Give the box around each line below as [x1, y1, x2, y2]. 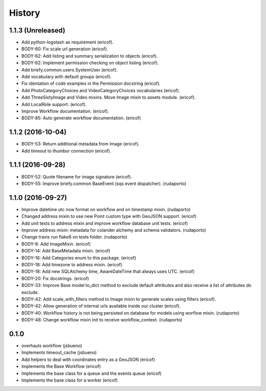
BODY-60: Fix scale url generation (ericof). [21, 46, 108, 52]
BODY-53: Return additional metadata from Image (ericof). [21, 141, 140, 147]
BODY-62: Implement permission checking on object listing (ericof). [21, 60, 159, 66]
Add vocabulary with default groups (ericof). [21, 74, 112, 80]
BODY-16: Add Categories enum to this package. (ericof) [21, 254, 136, 261]
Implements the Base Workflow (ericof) [21, 363, 101, 369]
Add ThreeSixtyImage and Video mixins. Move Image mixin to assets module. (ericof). [21, 94, 196, 101]
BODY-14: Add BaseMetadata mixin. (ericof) [21, 248, 111, 254]
